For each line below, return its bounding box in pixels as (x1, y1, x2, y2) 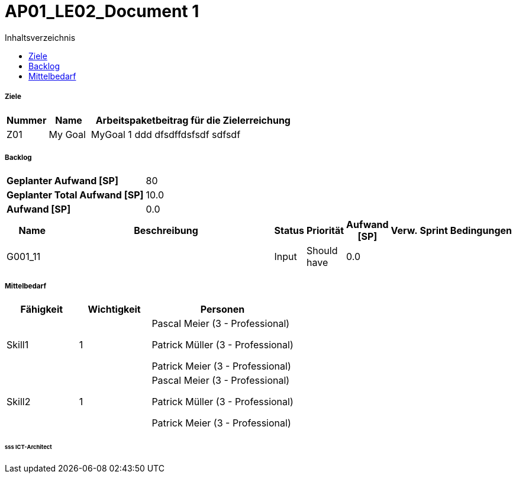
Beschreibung (134, 224, 198, 237)
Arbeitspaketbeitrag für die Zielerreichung (95, 114, 291, 126)
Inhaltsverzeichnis (5, 32, 76, 43)
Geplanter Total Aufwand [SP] (7, 189, 144, 201)
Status (274, 224, 304, 237)
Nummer (7, 114, 47, 126)
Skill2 (7, 396, 31, 408)
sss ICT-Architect (5, 443, 52, 450)
